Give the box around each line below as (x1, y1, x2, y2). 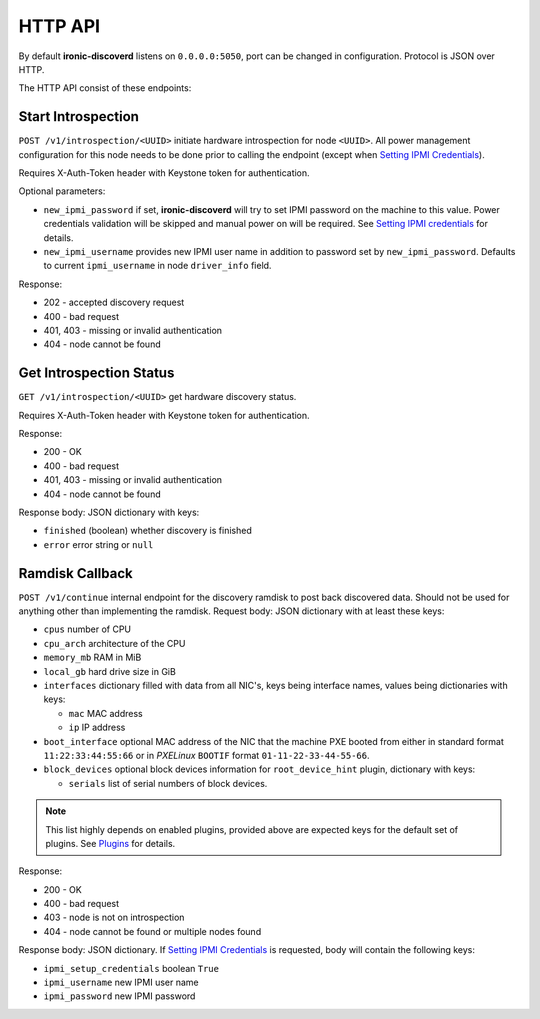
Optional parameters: (18, 185, 106, 197)
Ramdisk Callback (18, 565, 134, 582)
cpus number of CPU (43, 623, 132, 635)
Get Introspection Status (18, 365, 175, 382)
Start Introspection (18, 108, 140, 125)
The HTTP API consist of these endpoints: (18, 82, 192, 94)
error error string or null (43, 538, 154, 550)
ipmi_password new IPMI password (43, 990, 196, 1002)
